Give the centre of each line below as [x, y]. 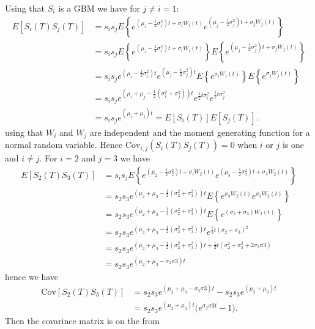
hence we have [32, 276]
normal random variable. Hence [64, 145]
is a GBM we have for [99, 8]
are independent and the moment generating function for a [200, 132]
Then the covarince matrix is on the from [82, 321]
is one [293, 145]
